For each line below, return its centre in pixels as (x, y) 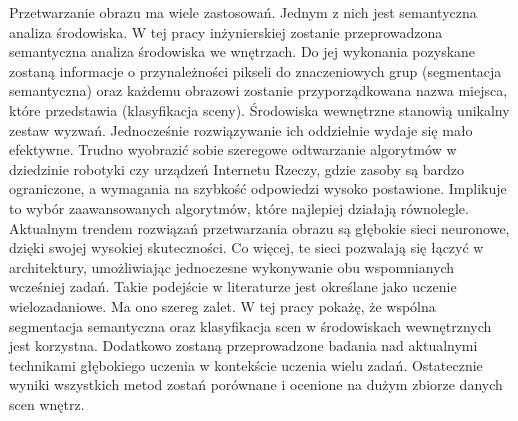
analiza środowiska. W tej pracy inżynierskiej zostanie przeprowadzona (226, 31)
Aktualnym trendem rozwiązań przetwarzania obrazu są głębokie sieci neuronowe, (259, 227)
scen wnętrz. (47, 403)
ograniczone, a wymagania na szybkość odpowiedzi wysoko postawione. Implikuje (258, 188)
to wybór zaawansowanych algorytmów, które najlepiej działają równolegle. (239, 207)
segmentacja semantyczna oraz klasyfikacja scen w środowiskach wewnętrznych (250, 325)
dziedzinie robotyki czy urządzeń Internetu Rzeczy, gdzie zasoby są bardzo (237, 168)
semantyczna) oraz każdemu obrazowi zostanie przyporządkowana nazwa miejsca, (258, 90)
